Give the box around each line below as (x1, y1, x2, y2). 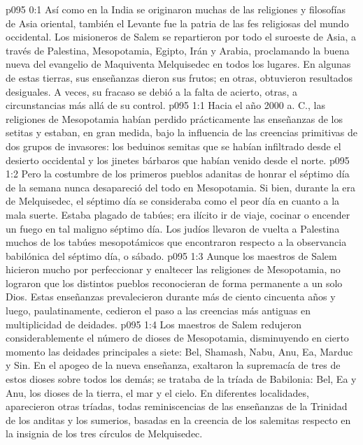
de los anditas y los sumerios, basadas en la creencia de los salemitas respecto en (6, 412, 351, 427)
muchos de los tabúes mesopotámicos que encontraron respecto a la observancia (6, 235, 347, 249)
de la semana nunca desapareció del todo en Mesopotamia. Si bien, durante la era (6, 180, 356, 194)
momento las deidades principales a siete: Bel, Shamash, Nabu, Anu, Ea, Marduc (6, 344, 353, 358)
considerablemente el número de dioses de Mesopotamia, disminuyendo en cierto (6, 330, 349, 345)
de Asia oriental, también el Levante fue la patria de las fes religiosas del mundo (6, 15, 349, 30)
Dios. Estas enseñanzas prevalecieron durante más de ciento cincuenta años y (6, 289, 336, 304)
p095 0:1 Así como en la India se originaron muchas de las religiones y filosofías (6, 2, 346, 16)
